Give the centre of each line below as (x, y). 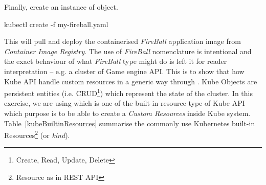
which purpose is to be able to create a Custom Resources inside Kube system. (127, 113)
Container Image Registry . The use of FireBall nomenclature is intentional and (128, 51)
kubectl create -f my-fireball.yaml (56, 24)
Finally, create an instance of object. (61, 7)
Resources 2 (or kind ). (37, 134)
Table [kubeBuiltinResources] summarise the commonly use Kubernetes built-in (130, 123)
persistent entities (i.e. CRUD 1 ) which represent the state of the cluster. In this (128, 92)
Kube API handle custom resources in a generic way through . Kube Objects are (131, 81)
